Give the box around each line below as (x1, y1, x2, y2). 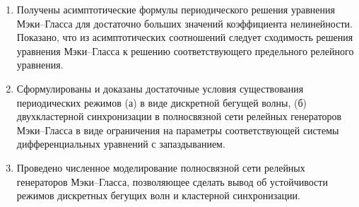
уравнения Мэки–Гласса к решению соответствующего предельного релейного (16, 43, 354, 58)
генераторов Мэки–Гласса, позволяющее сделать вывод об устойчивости (16, 174, 328, 189)
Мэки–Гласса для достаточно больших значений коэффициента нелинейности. (16, 16, 353, 30)
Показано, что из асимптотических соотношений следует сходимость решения (16, 30, 353, 45)
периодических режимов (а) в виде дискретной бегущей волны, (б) (16, 95, 307, 110)
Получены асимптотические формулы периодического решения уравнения (16, 2, 335, 16)
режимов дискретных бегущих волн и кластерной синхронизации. (16, 188, 300, 203)
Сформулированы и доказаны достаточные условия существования (16, 81, 304, 95)
